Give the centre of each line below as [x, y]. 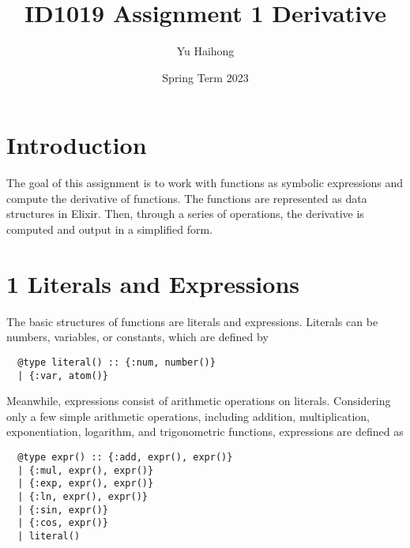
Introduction [77, 145]
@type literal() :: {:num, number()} [117, 362]
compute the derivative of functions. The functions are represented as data [187, 198]
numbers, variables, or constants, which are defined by [137, 337]
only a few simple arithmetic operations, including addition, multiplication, [188, 416]
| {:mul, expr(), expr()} [86, 470]
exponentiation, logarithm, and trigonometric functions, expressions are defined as [205, 432]
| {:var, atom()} [63, 375]
